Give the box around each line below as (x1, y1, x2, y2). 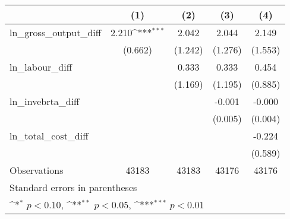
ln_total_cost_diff (10, 129, 89, 142)
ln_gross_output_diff (10, 26, 102, 39)
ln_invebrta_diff (10, 94, 80, 108)
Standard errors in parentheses (10, 180, 137, 194)
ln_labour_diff (10, 60, 72, 74)
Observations (10, 163, 64, 177)
